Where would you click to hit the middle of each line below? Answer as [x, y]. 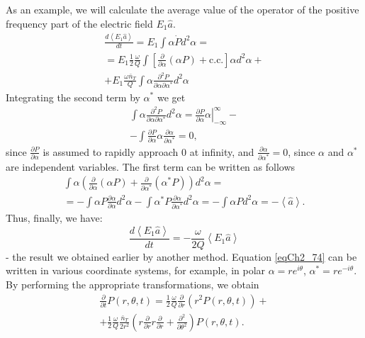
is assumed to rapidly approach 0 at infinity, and [148, 151]
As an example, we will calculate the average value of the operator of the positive [182, 9]
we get [171, 97]
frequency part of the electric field [79, 23]
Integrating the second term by [73, 97]
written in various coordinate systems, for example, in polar [136, 270]
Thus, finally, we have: [54, 218]
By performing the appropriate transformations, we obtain [133, 284]
